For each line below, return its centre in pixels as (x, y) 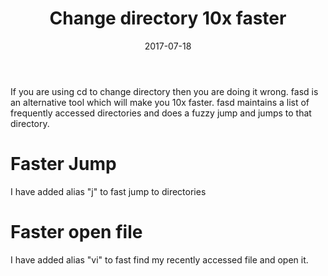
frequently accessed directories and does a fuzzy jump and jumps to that (161, 113)
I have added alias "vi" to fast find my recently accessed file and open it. (159, 259)
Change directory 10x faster (168, 18)
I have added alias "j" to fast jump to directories (108, 191)
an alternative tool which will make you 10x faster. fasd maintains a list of (160, 102)
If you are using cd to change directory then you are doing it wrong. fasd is (164, 91)
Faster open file (76, 232)
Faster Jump (63, 164)
